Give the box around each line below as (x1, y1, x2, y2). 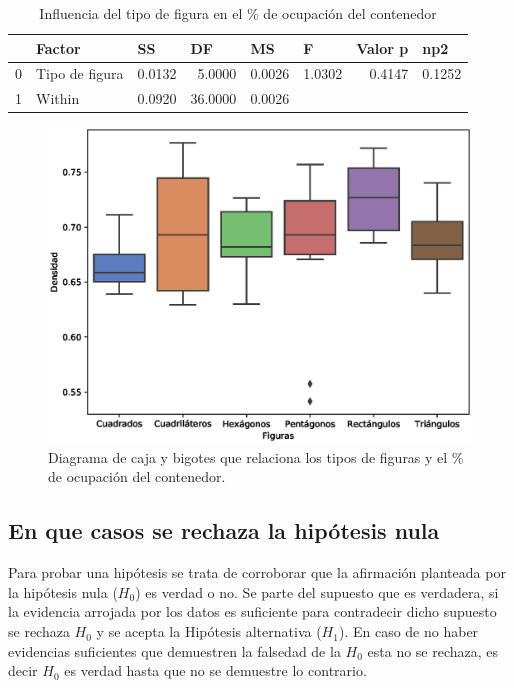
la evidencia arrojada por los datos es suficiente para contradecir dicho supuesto (8, 601, 497, 622)
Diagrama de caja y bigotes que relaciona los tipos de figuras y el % (48, 446, 464, 467)
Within (36, 88, 80, 109)
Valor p (356, 37, 409, 58)
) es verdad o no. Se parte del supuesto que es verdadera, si (135, 581, 499, 602)
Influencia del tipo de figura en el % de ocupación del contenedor (39, 3, 437, 23)
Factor (36, 37, 81, 58)
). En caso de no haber (338, 621, 479, 642)
